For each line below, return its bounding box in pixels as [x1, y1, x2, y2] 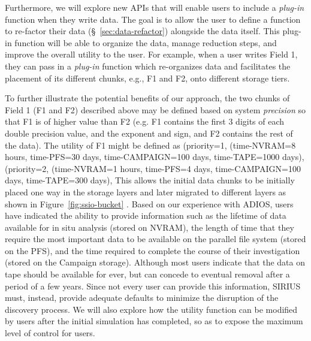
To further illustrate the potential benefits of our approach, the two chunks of [5, 92, 290, 104]
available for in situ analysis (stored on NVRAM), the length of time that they [5, 221, 294, 233]
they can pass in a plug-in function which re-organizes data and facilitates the [5, 59, 291, 72]
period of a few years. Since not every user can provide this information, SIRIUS [5, 279, 301, 292]
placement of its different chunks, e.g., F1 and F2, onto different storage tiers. [5, 71, 290, 84]
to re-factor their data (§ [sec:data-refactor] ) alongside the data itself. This [5, 25, 280, 37]
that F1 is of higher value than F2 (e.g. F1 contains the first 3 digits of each [5, 115, 285, 128]
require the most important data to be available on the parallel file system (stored [5, 233, 306, 245]
